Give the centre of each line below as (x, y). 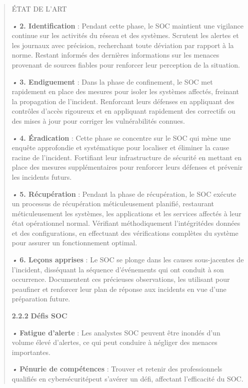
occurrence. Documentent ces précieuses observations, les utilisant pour (121, 279)
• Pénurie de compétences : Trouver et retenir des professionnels (117, 369)
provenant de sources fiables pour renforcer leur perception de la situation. (126, 64)
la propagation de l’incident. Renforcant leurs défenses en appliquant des (123, 101)
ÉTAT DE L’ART (39, 9)
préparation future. (41, 299)
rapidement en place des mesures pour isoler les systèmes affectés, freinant (125, 91)
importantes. (31, 352)
